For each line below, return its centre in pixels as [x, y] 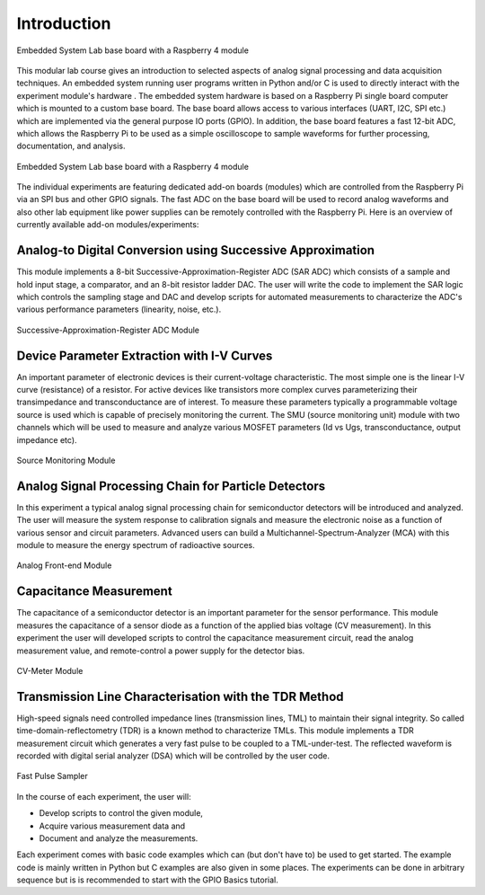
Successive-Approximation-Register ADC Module [108, 330]
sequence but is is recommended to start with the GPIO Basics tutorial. [147, 880]
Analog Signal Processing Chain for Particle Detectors [171, 486]
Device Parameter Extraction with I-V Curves [145, 355]
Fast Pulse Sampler [53, 776]
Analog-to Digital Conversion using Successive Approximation [196, 250]
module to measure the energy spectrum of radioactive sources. [136, 545]
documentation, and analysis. [71, 146]
